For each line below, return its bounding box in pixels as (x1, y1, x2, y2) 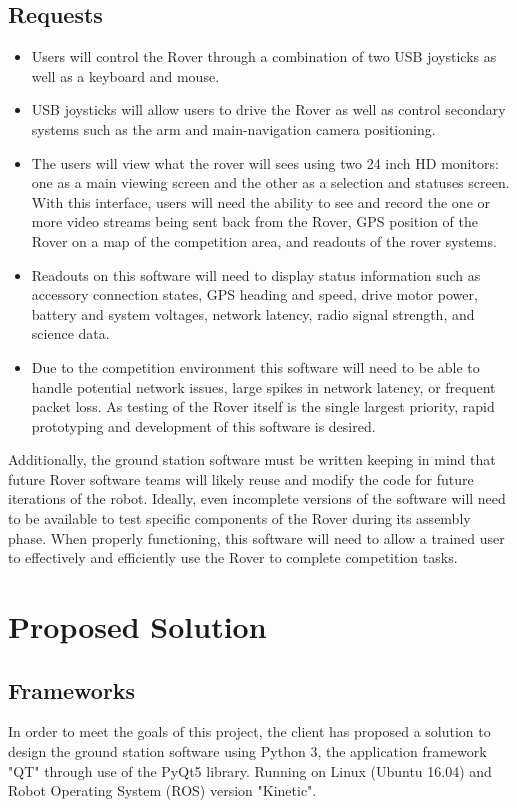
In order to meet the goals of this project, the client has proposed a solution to (8, 721, 491, 742)
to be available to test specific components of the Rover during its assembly (8, 508, 471, 529)
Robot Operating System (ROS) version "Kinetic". (8, 780, 317, 801)
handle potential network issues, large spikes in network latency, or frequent (31, 376, 496, 397)
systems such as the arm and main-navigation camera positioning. (31, 118, 436, 139)
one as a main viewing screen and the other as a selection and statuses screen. (31, 172, 510, 193)
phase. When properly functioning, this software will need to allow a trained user (8, 527, 505, 548)
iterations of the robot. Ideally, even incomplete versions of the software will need (8, 488, 506, 509)
